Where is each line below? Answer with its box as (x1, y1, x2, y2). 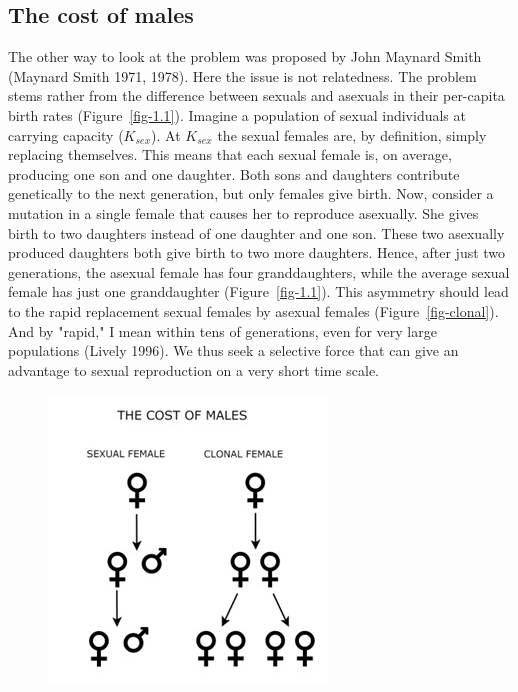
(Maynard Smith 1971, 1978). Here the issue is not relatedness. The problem (8, 65, 477, 86)
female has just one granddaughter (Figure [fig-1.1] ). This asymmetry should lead (8, 281, 509, 302)
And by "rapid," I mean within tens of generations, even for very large (8, 320, 437, 341)
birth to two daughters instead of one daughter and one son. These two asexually (8, 222, 505, 243)
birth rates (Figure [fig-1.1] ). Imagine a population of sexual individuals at (8, 104, 466, 125)
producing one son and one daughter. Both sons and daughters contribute (8, 163, 460, 184)
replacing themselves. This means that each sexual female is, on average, (8, 144, 452, 165)
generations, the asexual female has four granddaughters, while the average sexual (8, 261, 510, 282)
